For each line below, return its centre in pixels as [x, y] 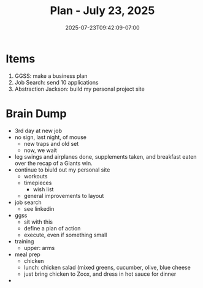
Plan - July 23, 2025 [102, 11]
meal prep [27, 254]
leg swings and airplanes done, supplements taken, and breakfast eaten [105, 156]
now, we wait [40, 150]
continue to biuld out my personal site [62, 170]
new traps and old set [51, 143]
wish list [43, 189]
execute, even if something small [65, 235]
